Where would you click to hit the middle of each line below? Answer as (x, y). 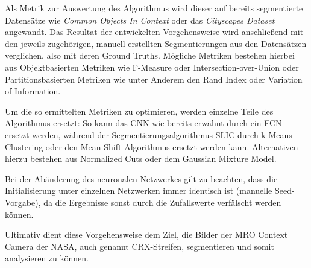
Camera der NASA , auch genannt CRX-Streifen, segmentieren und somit (140, 246)
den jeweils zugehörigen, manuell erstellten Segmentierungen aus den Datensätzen (156, 43)
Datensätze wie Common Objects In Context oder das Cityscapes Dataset (140, 20)
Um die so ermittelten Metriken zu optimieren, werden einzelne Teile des (139, 111)
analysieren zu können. (47, 258)
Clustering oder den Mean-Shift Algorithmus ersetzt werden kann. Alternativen (152, 146)
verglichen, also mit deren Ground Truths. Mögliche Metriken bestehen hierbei (150, 55)
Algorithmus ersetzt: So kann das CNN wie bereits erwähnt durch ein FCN (143, 123)
